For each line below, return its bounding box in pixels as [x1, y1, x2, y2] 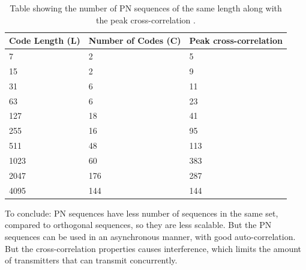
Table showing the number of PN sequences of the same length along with [10, 2, 282, 14]
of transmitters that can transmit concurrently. [5, 254, 178, 266]
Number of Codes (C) [88, 34, 181, 47]
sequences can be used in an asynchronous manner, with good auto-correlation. [5, 230, 296, 242]
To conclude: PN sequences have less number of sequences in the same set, [5, 206, 278, 219]
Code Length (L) [9, 34, 80, 47]
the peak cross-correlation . [96, 13, 196, 26]
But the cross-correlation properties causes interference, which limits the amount [5, 242, 302, 254]
